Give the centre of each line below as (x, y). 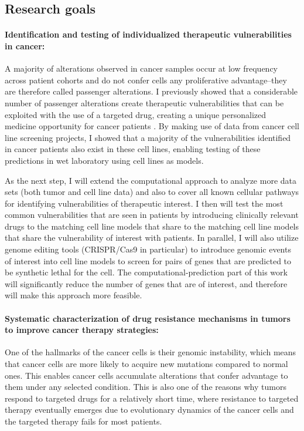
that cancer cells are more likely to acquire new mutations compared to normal (146, 364)
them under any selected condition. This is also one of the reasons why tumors (146, 387)
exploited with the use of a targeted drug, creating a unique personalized (135, 114)
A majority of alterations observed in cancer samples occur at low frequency (141, 68)
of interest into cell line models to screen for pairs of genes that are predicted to (148, 260)
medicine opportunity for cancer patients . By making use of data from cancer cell (152, 126)
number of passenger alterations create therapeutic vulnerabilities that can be (144, 102)
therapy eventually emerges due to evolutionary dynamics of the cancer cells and (149, 410)
